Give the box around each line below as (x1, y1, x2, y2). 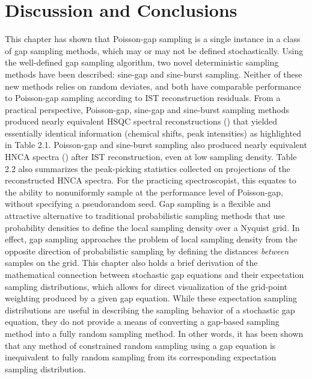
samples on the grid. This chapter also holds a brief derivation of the (5, 256, 258, 269)
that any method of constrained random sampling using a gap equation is (5, 339, 276, 351)
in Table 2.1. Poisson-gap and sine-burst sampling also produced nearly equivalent (5, 138, 307, 151)
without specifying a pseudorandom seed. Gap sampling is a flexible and (5, 197, 271, 210)
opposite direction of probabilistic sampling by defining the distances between (5, 244, 289, 257)
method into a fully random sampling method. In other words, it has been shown (5, 327, 304, 339)
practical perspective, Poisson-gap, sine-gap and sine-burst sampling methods (5, 103, 290, 116)
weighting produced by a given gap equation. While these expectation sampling (5, 292, 297, 304)
